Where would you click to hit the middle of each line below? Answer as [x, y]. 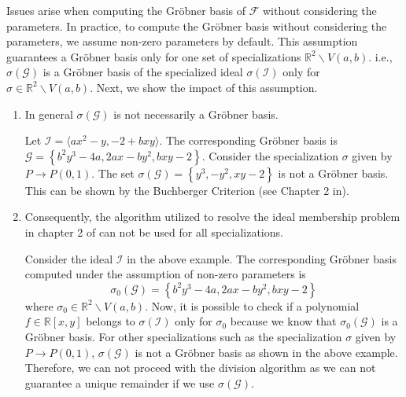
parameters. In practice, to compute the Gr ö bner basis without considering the [197, 26]
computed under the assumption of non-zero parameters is [165, 274]
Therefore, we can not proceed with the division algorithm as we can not [200, 368]
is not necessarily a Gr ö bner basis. [196, 114]
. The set [113, 173]
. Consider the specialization [270, 155]
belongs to [111, 321]
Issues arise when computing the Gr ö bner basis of [126, 10]
